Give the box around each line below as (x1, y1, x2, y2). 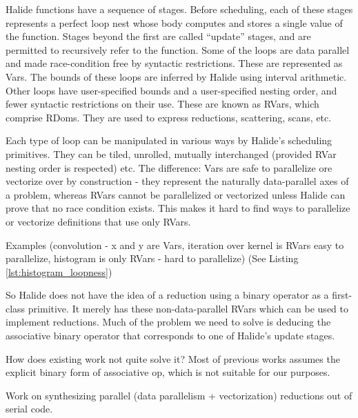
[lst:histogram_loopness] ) (6, 264, 112, 279)
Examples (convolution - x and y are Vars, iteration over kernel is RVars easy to (6, 237, 344, 252)
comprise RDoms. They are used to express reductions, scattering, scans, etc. (6, 110, 332, 124)
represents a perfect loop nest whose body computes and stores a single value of (6, 15, 343, 30)
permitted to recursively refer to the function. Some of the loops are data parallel (6, 42, 350, 57)
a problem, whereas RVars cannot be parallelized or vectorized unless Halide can (6, 187, 346, 201)
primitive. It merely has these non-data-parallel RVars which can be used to (28, 301, 348, 315)
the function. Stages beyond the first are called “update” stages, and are (6, 29, 311, 43)
